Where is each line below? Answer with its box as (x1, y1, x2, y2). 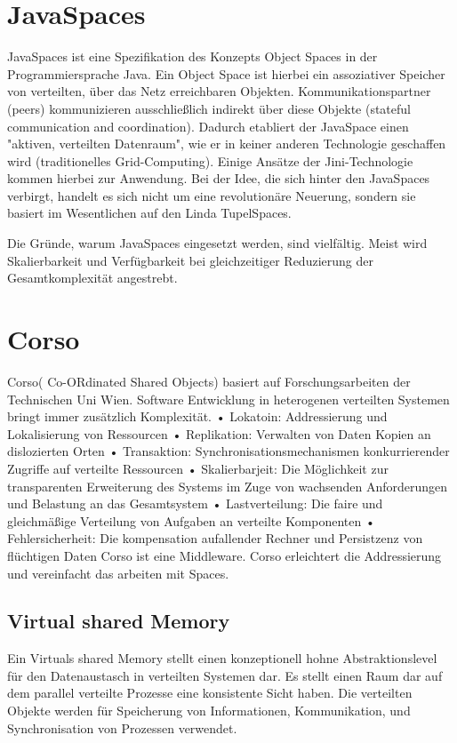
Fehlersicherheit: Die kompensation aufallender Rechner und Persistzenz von (7, 529, 423, 547)
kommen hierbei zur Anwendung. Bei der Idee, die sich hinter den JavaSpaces (7, 169, 430, 188)
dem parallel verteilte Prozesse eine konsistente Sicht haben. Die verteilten (7, 683, 413, 702)
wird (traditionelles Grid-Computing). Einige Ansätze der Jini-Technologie (7, 151, 413, 170)
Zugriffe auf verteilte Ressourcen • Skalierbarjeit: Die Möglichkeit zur (7, 459, 389, 477)
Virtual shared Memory (7, 607, 230, 635)
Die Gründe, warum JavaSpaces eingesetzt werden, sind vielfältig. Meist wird (7, 234, 428, 252)
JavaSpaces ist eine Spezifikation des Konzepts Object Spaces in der (7, 47, 378, 66)
